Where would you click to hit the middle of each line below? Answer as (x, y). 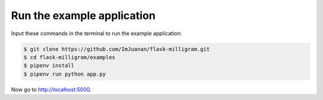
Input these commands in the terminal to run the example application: (97, 33)
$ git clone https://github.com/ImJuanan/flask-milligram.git (117, 49)
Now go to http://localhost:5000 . (51, 89)
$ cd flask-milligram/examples (70, 57)
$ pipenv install (49, 66)
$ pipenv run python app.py (65, 74)
